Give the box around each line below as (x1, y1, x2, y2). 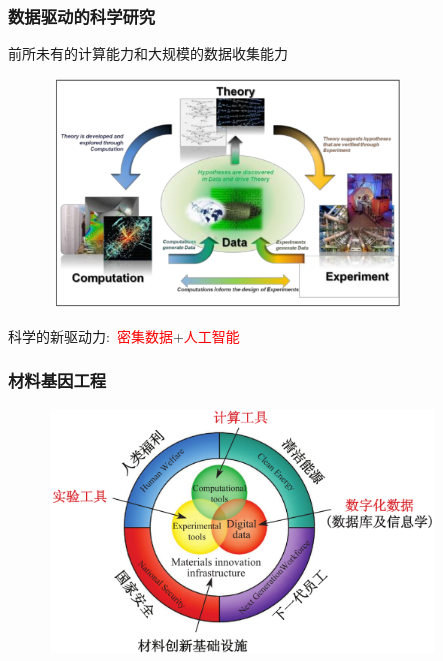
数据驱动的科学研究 (8, 3, 156, 28)
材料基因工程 (8, 368, 107, 393)
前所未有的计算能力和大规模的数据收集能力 (8, 43, 288, 64)
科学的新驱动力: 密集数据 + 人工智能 (8, 325, 240, 346)
